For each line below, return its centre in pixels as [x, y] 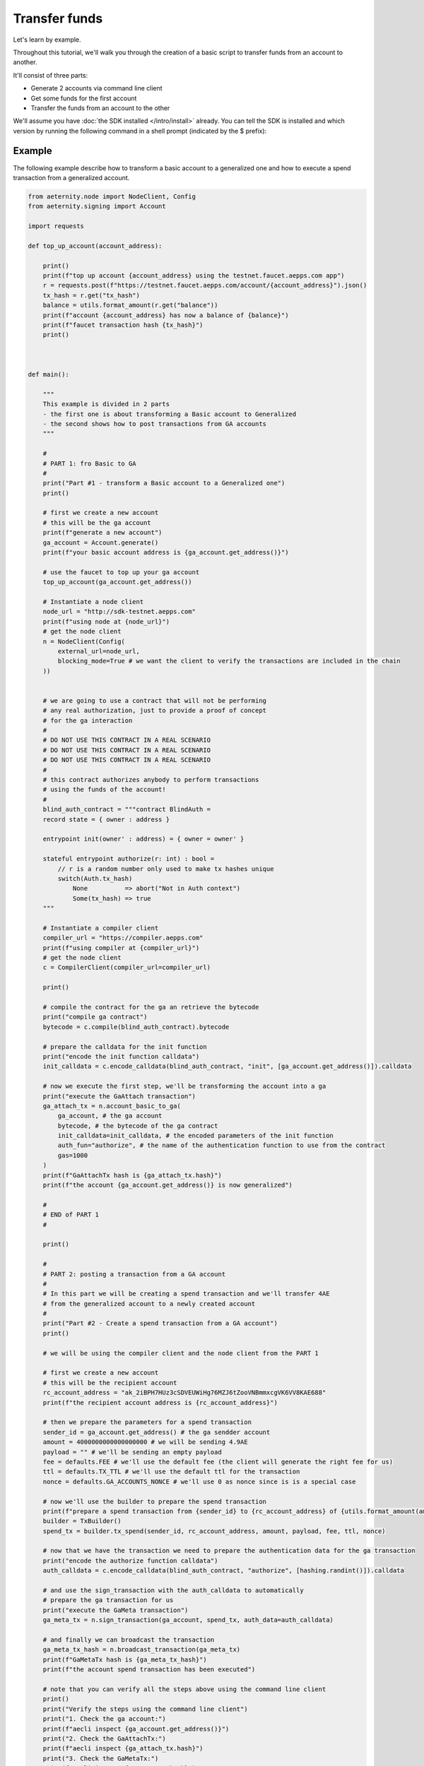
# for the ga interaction [88, 720]
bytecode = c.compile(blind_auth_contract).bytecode [136, 1027]
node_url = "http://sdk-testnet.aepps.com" [119, 612]
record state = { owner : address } [106, 819]
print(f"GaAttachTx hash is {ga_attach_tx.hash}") [132, 1175]
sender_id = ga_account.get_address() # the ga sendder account [157, 1432]
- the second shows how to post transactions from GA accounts [155, 423]
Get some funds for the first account [84, 98]
